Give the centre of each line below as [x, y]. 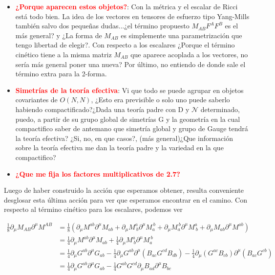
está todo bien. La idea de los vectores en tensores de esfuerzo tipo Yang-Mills [132, 16]
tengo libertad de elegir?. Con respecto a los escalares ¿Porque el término [125, 45]
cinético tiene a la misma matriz [63, 54]
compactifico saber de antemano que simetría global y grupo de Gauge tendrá [132, 128]
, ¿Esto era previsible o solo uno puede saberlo [160, 100]
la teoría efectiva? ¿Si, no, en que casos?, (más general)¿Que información [124, 138]
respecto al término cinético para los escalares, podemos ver [93, 209]
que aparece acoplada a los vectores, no [189, 54]
